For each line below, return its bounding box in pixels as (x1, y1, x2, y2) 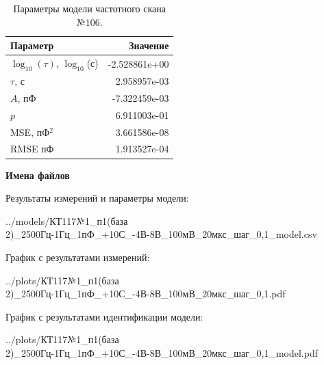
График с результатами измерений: (5, 249, 150, 264)
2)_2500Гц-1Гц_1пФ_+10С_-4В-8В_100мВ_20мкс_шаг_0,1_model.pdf (5, 345, 318, 360)
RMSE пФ (10, 141, 54, 156)
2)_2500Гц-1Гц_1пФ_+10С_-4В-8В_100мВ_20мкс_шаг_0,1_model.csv (5, 227, 317, 241)
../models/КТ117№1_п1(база (5, 213, 128, 228)
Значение (129, 38, 169, 53)
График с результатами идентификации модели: (5, 309, 203, 323)
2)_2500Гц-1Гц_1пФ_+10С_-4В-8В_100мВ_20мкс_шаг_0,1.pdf (5, 286, 286, 301)
